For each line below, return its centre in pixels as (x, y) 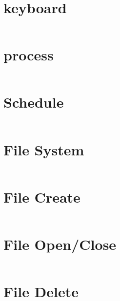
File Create (42, 197)
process (29, 55)
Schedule (34, 102)
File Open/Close (60, 244)
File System (44, 149)
